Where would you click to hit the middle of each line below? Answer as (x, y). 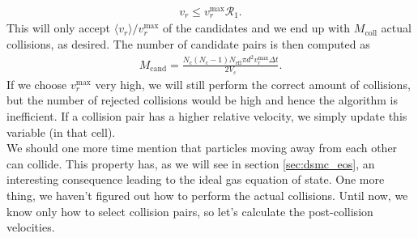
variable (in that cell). (61, 132)
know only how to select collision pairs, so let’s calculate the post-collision (190, 211)
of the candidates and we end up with (257, 28)
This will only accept (59, 28)
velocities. (31, 227)
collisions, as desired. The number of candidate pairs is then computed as (188, 44)
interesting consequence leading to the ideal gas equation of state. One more (196, 179)
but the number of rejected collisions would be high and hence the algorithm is (202, 100)
